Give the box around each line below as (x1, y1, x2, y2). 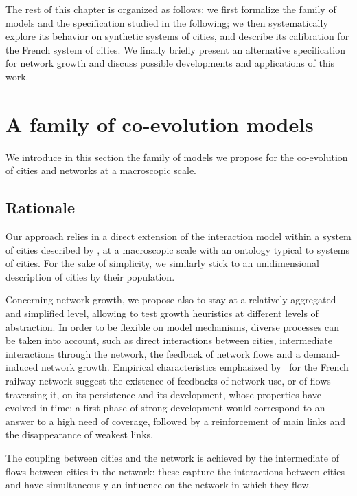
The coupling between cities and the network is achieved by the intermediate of (5, 450, 339, 464)
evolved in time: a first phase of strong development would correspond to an (5, 400, 325, 415)
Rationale (5, 197, 75, 218)
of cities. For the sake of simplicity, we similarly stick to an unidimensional (5, 256, 319, 270)
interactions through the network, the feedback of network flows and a (5, 346, 301, 360)
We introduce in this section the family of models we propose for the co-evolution (5, 149, 348, 164)
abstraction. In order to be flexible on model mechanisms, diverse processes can (5, 319, 340, 334)
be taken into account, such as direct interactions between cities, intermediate (5, 333, 332, 347)
